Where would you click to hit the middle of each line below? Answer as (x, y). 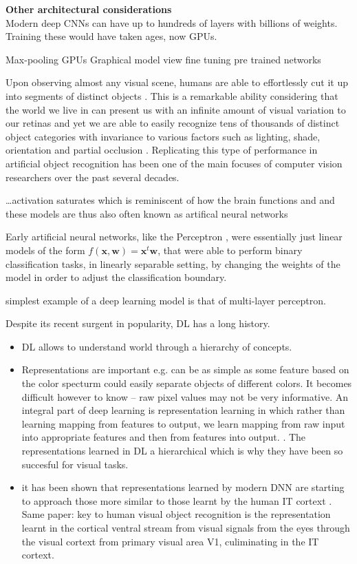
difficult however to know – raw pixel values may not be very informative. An (185, 396)
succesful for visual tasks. (75, 464)
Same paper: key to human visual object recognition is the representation (176, 514)
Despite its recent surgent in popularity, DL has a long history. (138, 323)
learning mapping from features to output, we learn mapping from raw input (183, 423)
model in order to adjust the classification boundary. (116, 277)
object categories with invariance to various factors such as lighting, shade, (163, 136)
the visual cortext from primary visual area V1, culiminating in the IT (170, 541)
